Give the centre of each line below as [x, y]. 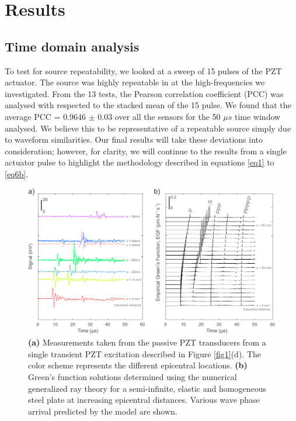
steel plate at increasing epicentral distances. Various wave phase [144, 400]
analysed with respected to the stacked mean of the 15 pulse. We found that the [148, 105]
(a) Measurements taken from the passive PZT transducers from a [147, 342]
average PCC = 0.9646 [46, 116]
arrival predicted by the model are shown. [103, 411]
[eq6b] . [17, 173]
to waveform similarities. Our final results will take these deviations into [134, 139]
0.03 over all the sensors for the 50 [159, 116]
